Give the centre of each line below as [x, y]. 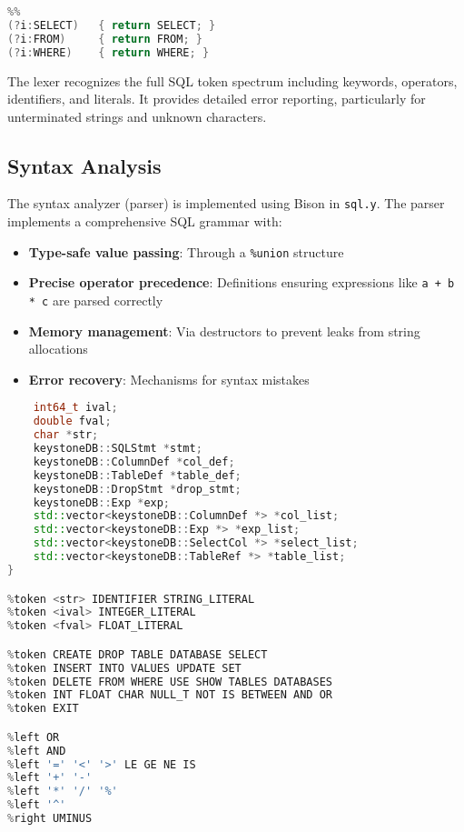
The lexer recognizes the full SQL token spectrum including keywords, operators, [232, 80]
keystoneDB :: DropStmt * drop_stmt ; [137, 489]
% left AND [37, 751]
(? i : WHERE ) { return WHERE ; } [109, 52]
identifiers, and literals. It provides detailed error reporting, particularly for [217, 99]
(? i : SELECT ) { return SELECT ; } [112, 25]
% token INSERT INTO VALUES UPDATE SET [124, 668]
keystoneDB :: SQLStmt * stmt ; [118, 449]
